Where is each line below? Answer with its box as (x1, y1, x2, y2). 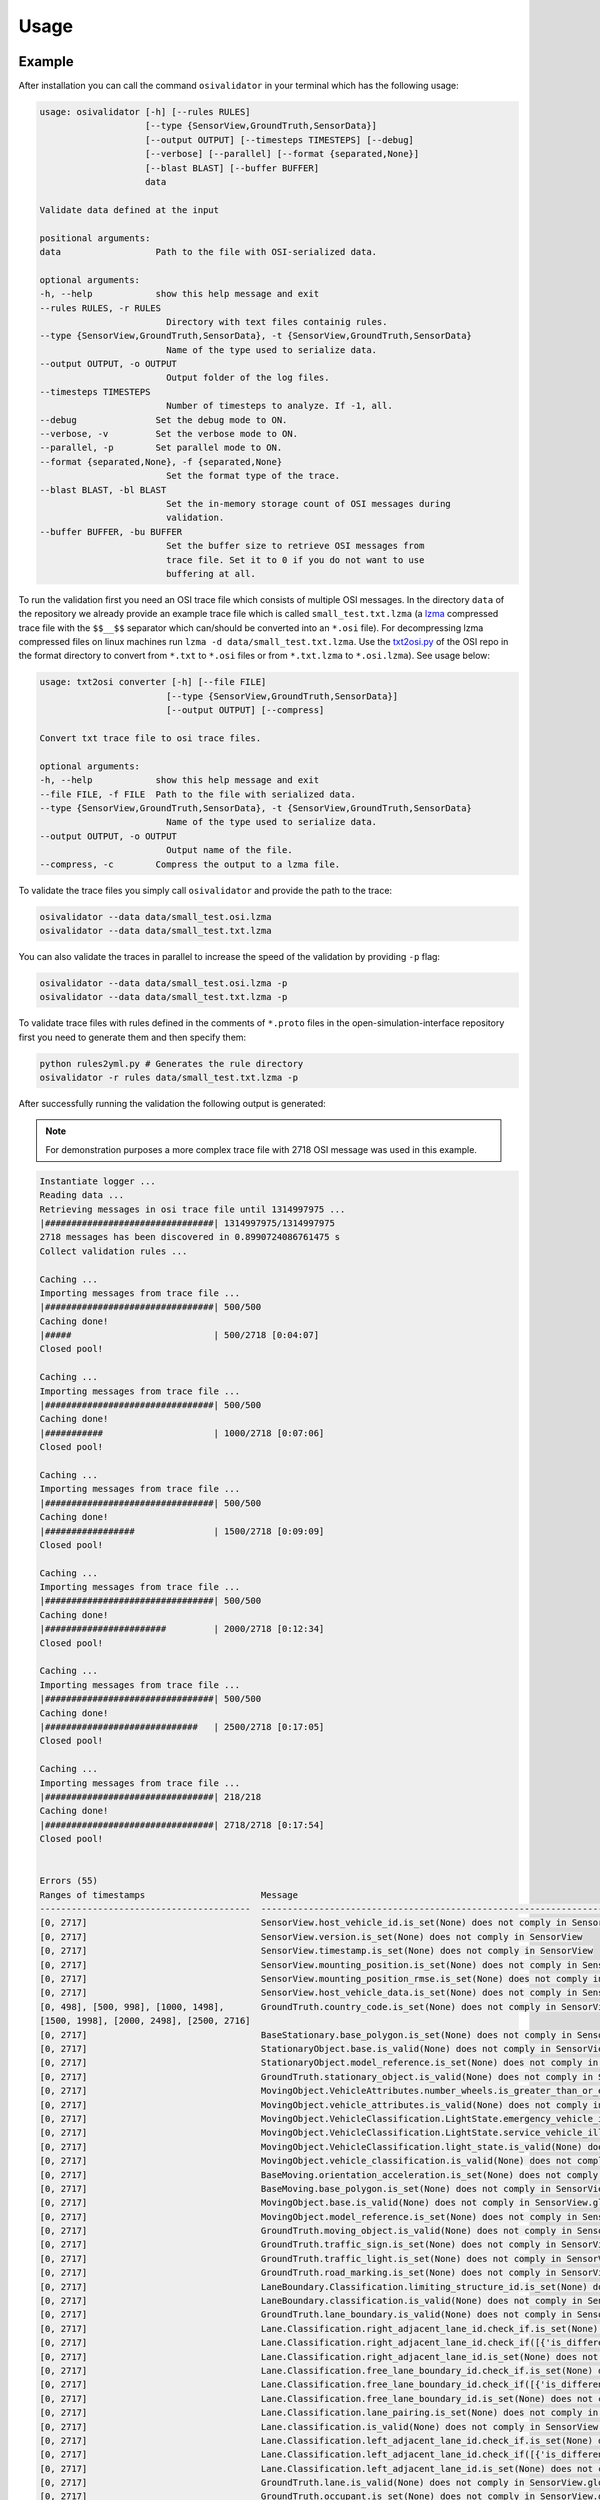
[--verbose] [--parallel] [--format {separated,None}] (145, 148, 420, 160)
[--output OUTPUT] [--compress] (165, 705, 325, 716)
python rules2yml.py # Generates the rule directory (39, 1058, 304, 1069)
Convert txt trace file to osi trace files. (39, 733, 262, 744)
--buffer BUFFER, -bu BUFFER (39, 526, 183, 537)
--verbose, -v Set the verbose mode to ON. (39, 428, 299, 440)
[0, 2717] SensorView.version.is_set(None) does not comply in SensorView (39, 1931, 583, 1942)
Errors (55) (39, 1875, 99, 1887)
